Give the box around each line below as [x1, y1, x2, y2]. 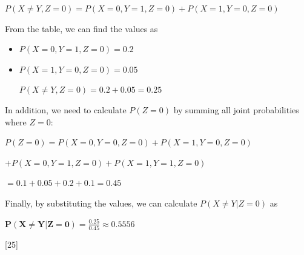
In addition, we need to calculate [5, 103, 127, 116]
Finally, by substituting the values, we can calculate [5, 196, 197, 209]
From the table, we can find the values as [5, 22, 158, 35]
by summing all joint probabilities [173, 103, 299, 116]
